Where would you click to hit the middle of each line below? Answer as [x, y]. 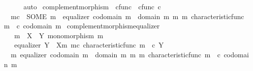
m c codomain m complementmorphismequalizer [82, 26]
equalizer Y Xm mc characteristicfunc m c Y [89, 45]
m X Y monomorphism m [59, 35]
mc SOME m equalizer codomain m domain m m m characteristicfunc [127, 16]
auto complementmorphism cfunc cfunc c [92, 6]
